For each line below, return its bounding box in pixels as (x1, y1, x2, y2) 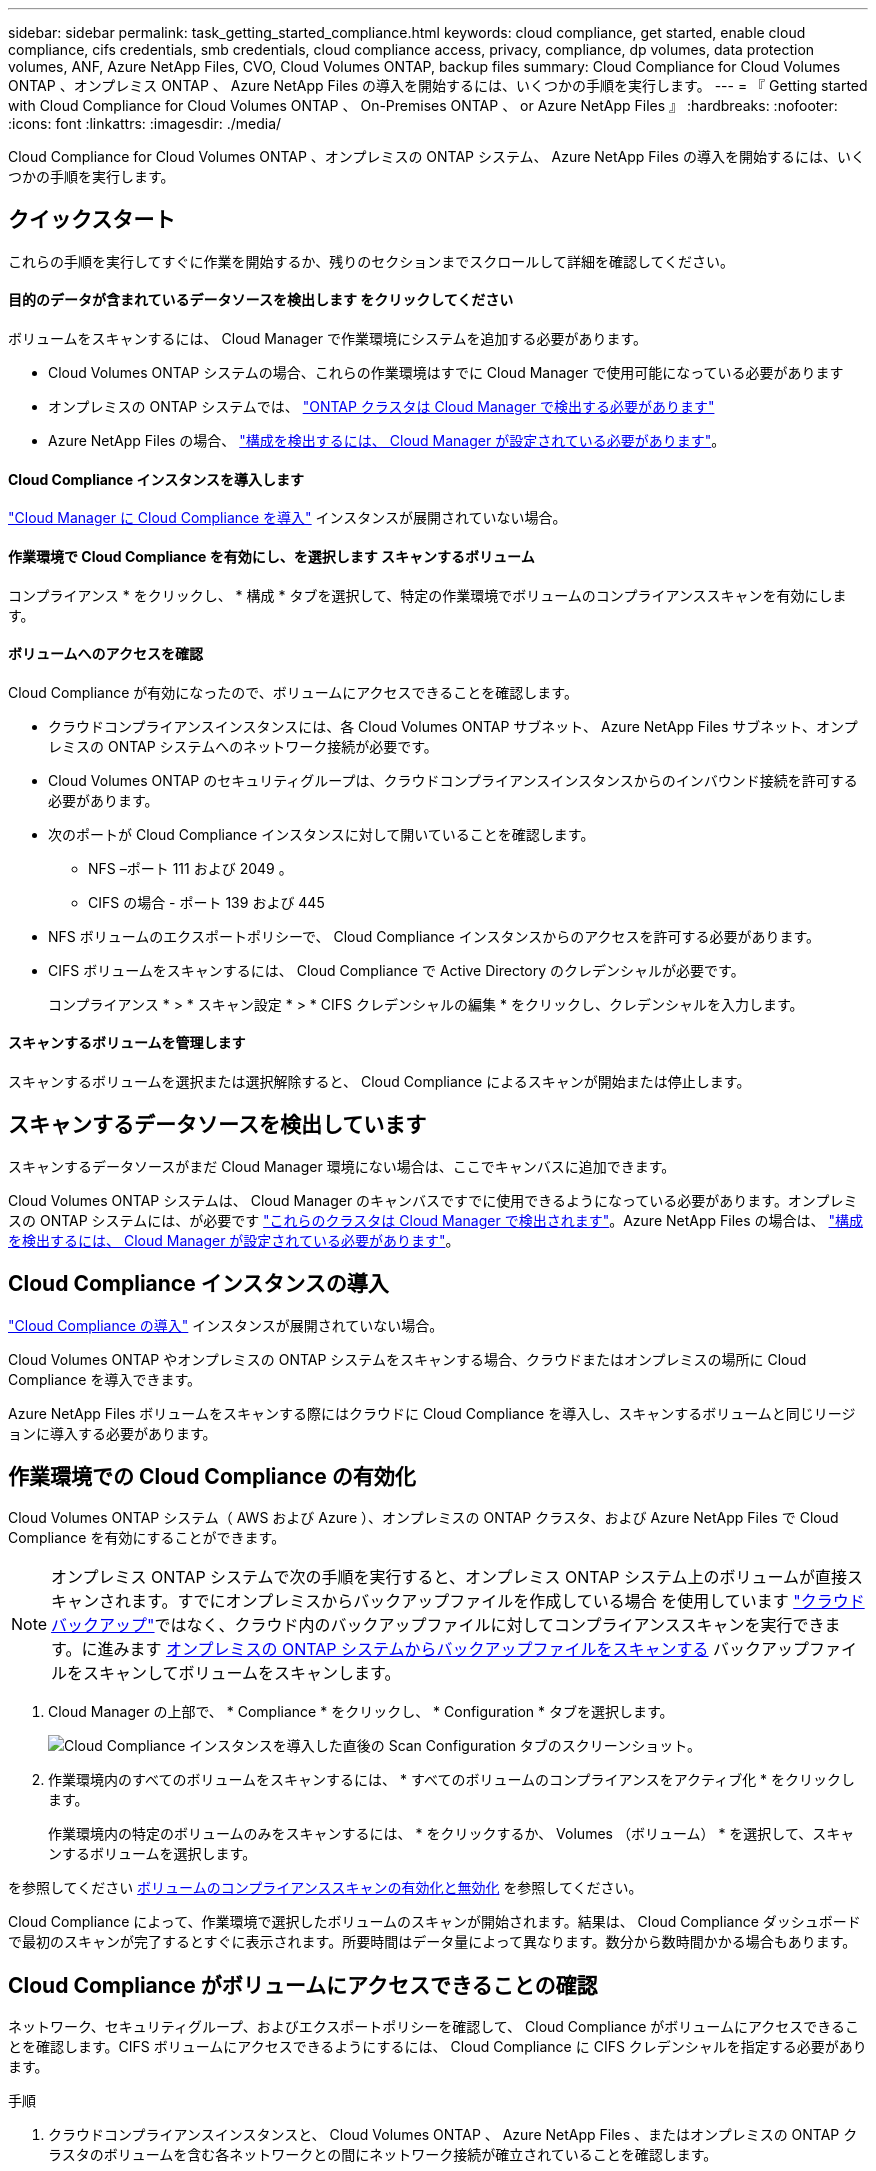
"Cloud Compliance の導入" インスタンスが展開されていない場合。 (8, 1316, 444, 1334)
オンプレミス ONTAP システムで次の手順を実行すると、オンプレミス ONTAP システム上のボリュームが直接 (51, 1567, 848, 1588)
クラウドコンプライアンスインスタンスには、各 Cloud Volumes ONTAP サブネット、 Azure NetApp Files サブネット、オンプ (48, 717, 858, 735)
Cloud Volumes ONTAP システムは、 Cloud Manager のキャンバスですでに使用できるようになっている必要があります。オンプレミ (8, 1191, 858, 1209)
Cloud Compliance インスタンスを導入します (8, 470, 304, 488)
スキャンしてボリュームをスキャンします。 (83, 1663, 401, 1684)
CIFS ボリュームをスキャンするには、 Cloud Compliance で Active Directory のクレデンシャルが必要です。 (48, 961, 745, 979)
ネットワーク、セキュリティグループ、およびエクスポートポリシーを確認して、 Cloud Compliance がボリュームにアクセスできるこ (8, 2018, 859, 2036)
